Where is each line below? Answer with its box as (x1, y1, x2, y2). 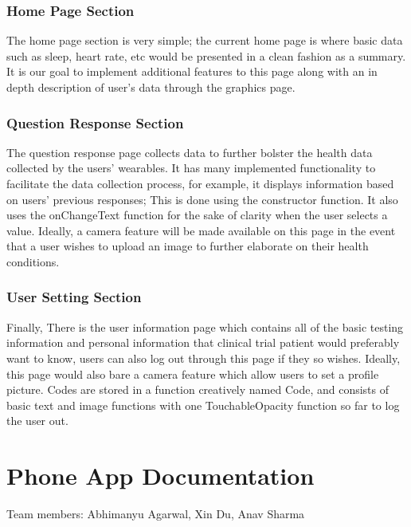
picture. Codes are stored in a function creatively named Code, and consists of (6, 381, 389, 398)
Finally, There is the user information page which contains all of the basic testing (6, 318, 404, 335)
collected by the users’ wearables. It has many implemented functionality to (6, 159, 376, 176)
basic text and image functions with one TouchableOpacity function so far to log (6, 396, 400, 413)
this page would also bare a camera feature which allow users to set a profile (6, 365, 379, 382)
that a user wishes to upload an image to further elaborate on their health (6, 238, 369, 254)
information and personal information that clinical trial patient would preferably (6, 334, 400, 351)
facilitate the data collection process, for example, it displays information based (6, 175, 394, 191)
